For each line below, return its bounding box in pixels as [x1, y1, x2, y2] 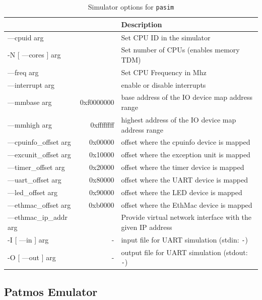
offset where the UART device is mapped [121, 174, 248, 185]
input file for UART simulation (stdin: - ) [121, 234, 248, 245]
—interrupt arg [8, 79, 55, 90]
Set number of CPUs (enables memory [121, 44, 240, 55]
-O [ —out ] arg [8, 252, 56, 262]
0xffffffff [90, 119, 114, 130]
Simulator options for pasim [88, 2, 174, 12]
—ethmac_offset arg [8, 199, 71, 210]
